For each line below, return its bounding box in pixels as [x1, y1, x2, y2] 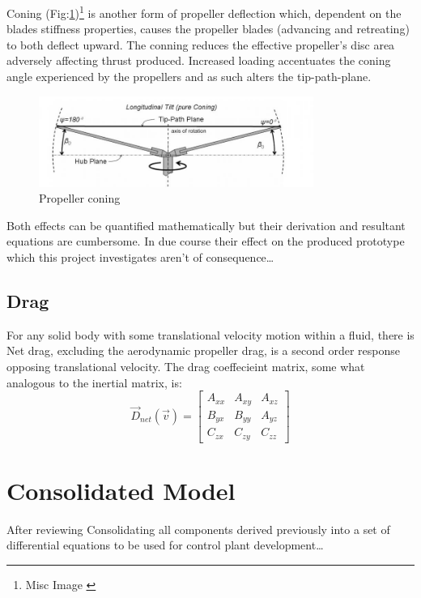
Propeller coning [39, 190, 121, 207]
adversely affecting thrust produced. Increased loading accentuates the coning [6, 52, 391, 69]
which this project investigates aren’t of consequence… [6, 248, 274, 265]
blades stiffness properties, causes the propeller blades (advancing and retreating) [6, 20, 410, 37]
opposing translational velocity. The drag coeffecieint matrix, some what [6, 357, 365, 374]
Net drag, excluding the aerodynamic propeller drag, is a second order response [6, 342, 400, 359]
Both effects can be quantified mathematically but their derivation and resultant [6, 216, 406, 233]
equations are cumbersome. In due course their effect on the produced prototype [6, 233, 405, 250]
